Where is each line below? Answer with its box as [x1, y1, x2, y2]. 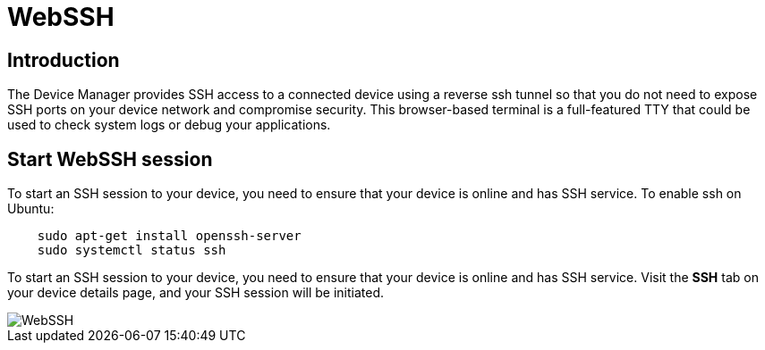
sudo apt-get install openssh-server [37, 229, 302, 244]
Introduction [7, 48, 120, 71]
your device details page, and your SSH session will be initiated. [7, 285, 385, 301]
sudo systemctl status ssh [37, 243, 226, 258]
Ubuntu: [7, 201, 55, 217]
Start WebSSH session [7, 147, 213, 171]
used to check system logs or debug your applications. [7, 117, 331, 133]
